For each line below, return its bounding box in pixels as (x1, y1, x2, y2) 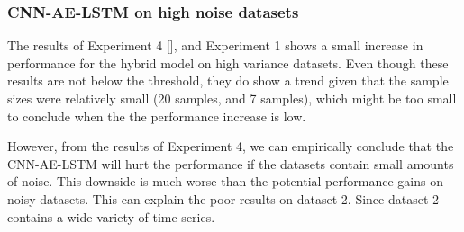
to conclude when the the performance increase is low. (7, 106, 306, 125)
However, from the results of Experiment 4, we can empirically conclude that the (7, 137, 454, 156)
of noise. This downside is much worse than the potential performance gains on (7, 172, 443, 191)
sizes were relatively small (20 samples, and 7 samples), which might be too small (7, 89, 457, 107)
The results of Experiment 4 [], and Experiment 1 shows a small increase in (7, 36, 423, 55)
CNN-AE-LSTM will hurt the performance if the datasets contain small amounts (7, 154, 454, 173)
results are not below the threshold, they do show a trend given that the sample (7, 71, 449, 90)
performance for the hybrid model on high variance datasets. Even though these (7, 53, 449, 72)
